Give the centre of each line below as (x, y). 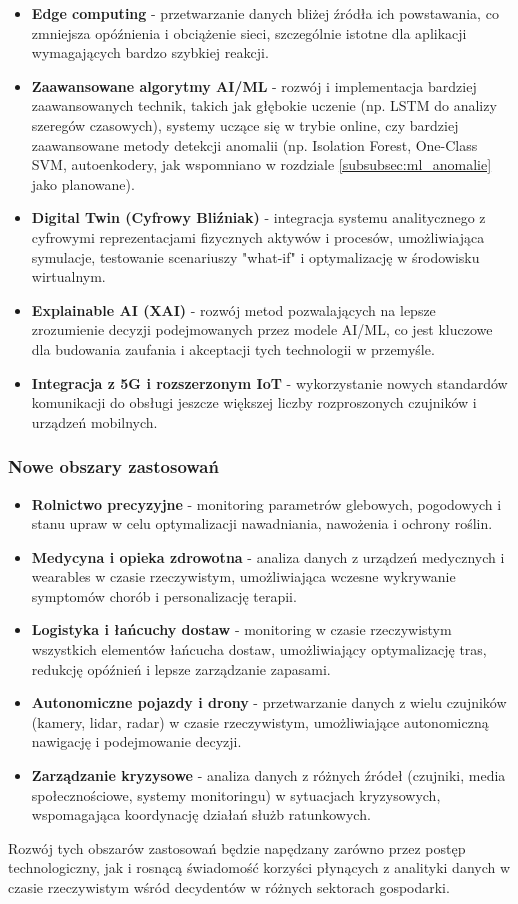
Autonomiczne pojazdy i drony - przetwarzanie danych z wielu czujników (269, 702)
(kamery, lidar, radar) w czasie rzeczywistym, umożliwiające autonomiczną (260, 721)
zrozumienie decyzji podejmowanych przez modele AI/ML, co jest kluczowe (262, 329)
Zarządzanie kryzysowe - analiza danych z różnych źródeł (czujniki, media (268, 775)
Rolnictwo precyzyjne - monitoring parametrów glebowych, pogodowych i (266, 503)
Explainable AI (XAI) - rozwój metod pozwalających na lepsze (233, 309)
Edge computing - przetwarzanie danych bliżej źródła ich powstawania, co (265, 13)
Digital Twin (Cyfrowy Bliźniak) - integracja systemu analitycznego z (258, 217)
